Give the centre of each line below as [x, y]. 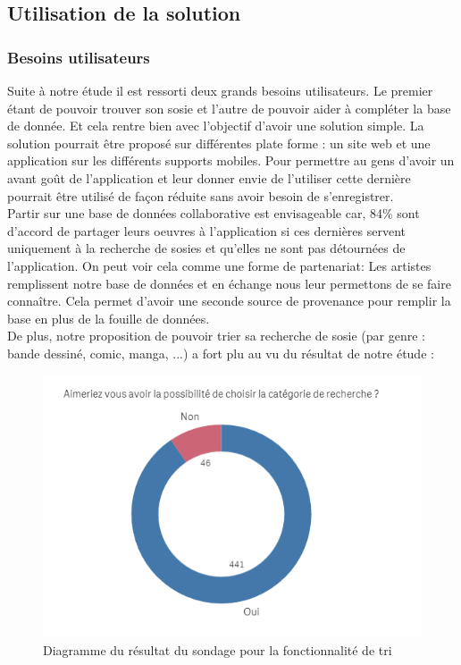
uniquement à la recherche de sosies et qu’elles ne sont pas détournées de [206, 248]
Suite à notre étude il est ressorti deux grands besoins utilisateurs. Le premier [220, 90]
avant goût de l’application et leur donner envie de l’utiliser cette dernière [209, 177]
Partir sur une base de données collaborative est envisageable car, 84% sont [214, 213]
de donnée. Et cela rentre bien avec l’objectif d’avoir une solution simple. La [216, 126]
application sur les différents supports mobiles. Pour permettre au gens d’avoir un [231, 160]
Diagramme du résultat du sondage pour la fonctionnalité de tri [218, 649]
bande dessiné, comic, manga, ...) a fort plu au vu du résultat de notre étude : [221, 353]
